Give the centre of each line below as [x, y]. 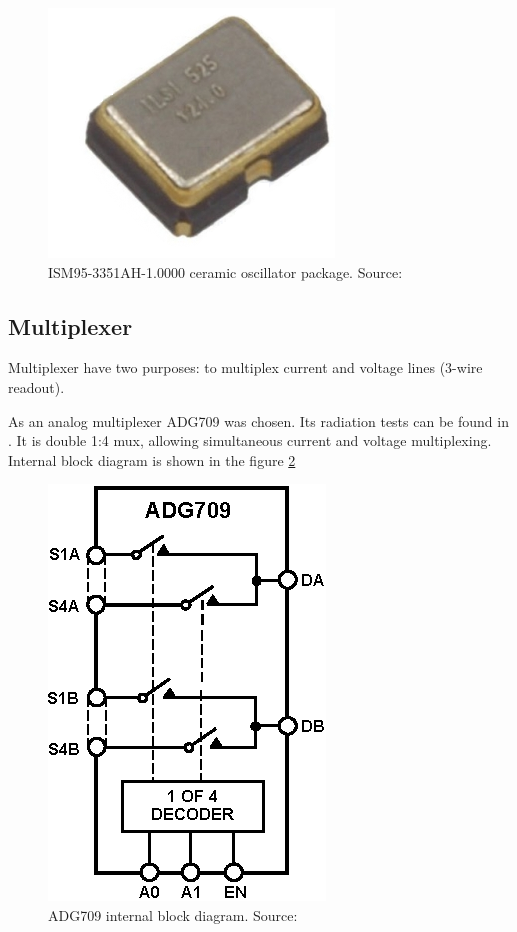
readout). [36, 386]
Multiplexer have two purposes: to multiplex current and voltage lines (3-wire [245, 367]
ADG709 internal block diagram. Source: [173, 914]
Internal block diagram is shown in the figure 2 [152, 459]
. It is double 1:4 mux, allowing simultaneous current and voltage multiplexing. [250, 440]
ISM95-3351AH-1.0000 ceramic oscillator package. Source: [225, 271]
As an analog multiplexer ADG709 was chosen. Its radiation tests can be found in [258, 420]
